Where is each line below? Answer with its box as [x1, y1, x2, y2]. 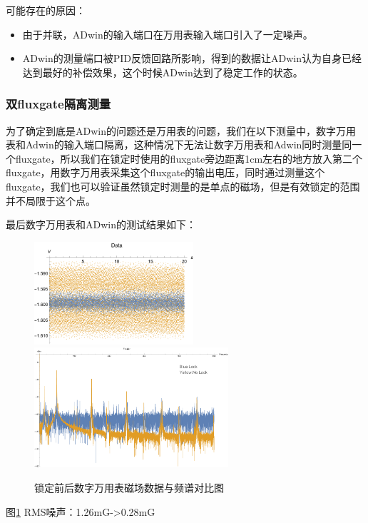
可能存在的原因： [6, 3, 86, 17]
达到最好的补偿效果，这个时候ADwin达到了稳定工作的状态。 [22, 64, 303, 79]
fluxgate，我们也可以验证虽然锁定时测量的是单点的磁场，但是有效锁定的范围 [6, 178, 360, 193]
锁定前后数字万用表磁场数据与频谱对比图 [34, 479, 224, 494]
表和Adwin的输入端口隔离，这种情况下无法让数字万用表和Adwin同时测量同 [6, 137, 352, 152]
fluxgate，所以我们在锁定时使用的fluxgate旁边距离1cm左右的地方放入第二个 [15, 151, 363, 166]
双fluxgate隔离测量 [6, 95, 111, 113]
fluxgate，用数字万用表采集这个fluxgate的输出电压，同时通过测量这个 [6, 165, 325, 180]
